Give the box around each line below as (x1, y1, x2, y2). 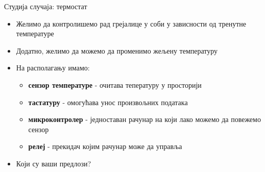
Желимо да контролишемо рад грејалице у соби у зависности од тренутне (16, 18, 246, 29)
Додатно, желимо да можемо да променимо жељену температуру (16, 45, 218, 56)
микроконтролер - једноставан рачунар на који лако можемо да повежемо (28, 114, 261, 125)
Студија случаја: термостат (4, 1, 87, 11)
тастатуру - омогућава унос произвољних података (28, 96, 188, 107)
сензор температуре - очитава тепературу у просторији (28, 79, 202, 90)
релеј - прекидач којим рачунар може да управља (28, 141, 182, 152)
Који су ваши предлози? (16, 158, 91, 168)
